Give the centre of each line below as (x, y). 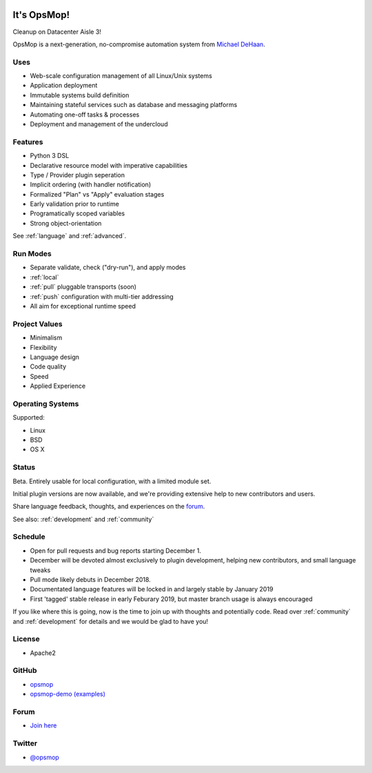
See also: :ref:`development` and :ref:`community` (83, 519)
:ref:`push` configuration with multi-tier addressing (102, 296)
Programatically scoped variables (77, 213)
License (27, 639)
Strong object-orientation (66, 223)
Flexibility (44, 347)
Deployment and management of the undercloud (99, 124)
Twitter (25, 743)
